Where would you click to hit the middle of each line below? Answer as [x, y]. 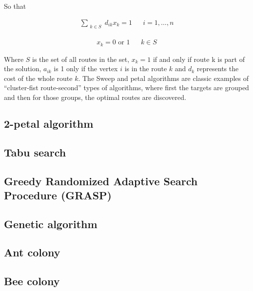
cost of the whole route [38, 78]
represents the [218, 68]
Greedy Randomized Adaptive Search [101, 181]
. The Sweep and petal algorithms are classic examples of [164, 78]
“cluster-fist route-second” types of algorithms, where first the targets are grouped [126, 87]
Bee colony [32, 281]
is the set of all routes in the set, [81, 59]
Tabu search [35, 152]
